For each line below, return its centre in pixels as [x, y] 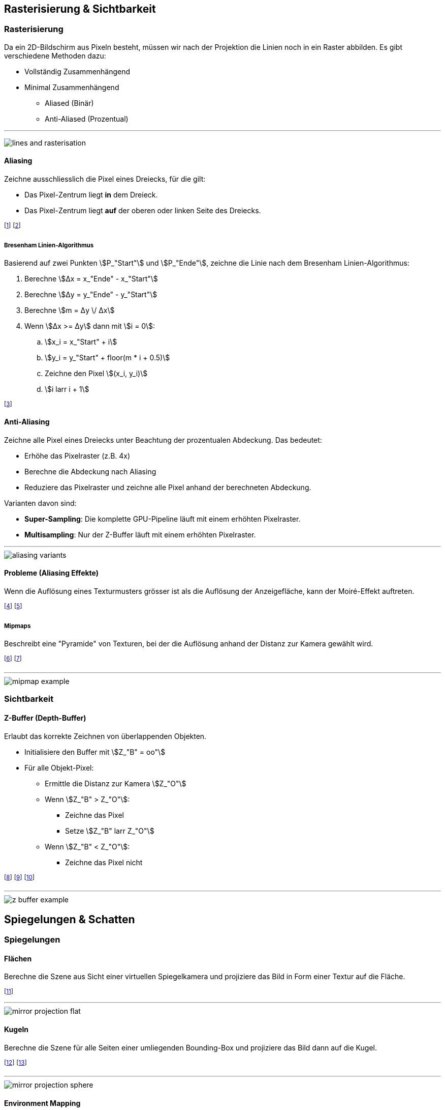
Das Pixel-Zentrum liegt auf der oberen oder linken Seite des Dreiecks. [143, 211]
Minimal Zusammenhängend [72, 87]
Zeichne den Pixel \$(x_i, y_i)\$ [96, 374]
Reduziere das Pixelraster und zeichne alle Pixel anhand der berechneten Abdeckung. [168, 487]
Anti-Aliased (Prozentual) [87, 119]
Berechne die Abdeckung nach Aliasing [90, 471]
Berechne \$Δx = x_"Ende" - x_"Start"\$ [91, 279]
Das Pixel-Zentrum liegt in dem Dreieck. [91, 195]
